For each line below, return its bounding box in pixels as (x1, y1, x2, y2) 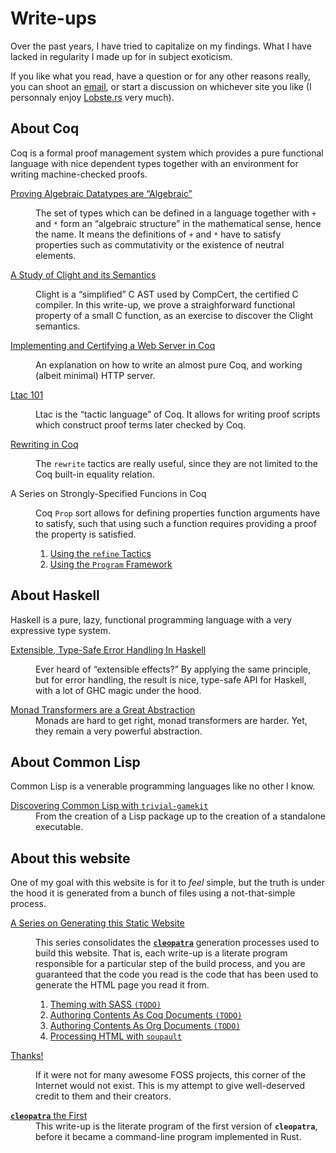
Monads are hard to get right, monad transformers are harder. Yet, (35, 714, 308, 726)
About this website (10, 850, 131, 867)
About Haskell (10, 587, 100, 604)
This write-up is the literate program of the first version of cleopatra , (35, 1120, 318, 1132)
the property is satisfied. (35, 528, 137, 540)
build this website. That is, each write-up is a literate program (35, 947, 288, 959)
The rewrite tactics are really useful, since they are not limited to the (35, 457, 319, 469)
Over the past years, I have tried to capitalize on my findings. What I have (10, 40, 312, 52)
